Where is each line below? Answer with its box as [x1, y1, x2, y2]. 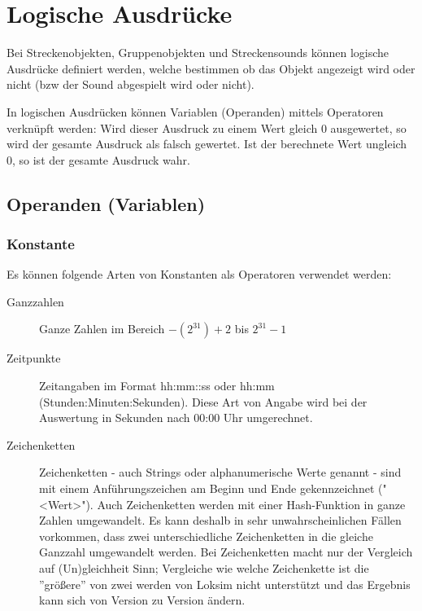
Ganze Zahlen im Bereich [39, 320, 165, 337]
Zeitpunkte [7, 349, 61, 367]
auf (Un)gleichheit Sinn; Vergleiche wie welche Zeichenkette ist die [39, 560, 369, 576]
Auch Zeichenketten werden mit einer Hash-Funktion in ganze [97, 495, 406, 512]
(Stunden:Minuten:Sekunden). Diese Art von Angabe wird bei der [39, 393, 368, 410]
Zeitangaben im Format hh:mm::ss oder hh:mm [39, 377, 275, 394]
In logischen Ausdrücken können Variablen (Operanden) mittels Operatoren [7, 103, 384, 120]
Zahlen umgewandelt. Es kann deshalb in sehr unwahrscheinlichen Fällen [39, 512, 402, 529]
